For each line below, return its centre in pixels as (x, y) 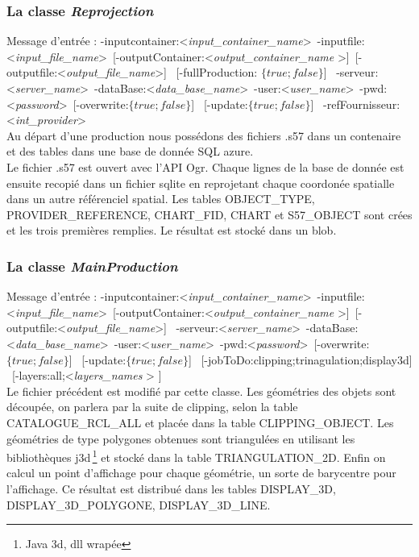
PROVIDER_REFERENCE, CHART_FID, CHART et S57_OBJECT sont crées (209, 214)
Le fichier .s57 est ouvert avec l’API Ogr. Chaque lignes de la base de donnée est (205, 166)
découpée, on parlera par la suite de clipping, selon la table (152, 407)
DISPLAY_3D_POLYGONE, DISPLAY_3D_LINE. (139, 504)
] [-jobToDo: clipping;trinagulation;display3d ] (300, 359)
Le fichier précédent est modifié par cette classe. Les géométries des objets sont (201, 391)
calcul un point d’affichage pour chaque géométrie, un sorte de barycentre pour (201, 473)
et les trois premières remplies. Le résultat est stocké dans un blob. (172, 230)
